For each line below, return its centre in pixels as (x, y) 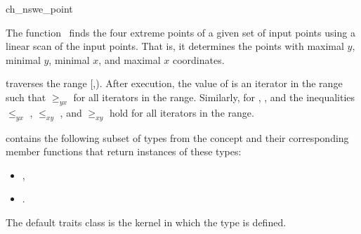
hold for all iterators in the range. (182, 112)
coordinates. (198, 59)
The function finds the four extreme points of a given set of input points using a (180, 32)
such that (26, 97)
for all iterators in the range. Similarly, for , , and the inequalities (214, 97)
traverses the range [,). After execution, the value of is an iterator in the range (174, 83)
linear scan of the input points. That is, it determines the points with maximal (175, 46)
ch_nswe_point (39, 8)
